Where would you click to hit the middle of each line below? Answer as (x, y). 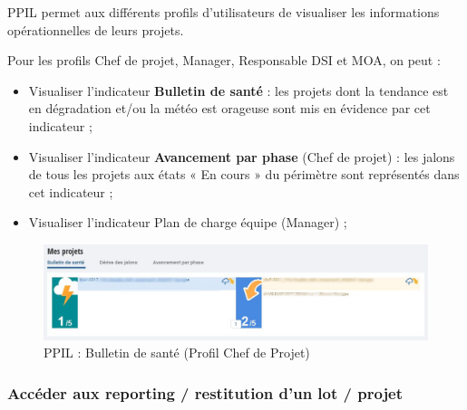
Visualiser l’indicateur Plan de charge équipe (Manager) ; (188, 222)
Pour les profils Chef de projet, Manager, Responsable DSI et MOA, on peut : (224, 60)
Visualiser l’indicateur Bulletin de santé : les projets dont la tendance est (238, 90)
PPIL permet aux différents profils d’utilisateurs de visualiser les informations (224, 12)
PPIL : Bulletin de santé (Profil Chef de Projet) (177, 353)
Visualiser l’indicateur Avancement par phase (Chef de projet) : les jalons (242, 156)
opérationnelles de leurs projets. (96, 29)
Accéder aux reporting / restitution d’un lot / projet (205, 392)
